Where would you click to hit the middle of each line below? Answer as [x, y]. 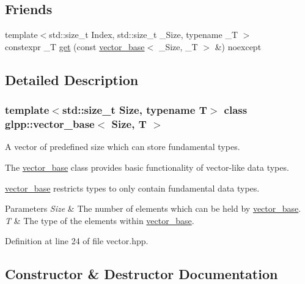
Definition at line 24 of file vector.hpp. [77, 241]
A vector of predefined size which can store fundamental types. [123, 147]
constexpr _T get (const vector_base [75, 46]
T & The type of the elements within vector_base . [100, 220]
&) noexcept [238, 46]
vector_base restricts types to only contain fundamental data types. [132, 188]
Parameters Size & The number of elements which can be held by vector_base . [153, 208]
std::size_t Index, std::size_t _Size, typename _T [143, 35]
